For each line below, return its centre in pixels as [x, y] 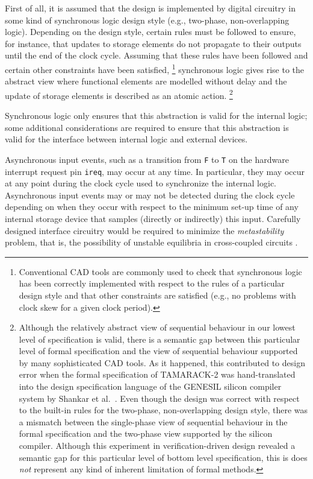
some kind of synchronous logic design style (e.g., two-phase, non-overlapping [147, 20]
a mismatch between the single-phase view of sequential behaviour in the [153, 421]
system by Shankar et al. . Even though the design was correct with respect [159, 398]
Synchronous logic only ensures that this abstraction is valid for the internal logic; [156, 116]
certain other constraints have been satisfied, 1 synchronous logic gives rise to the [155, 68]
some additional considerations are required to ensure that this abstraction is [147, 127]
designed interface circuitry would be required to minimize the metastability [144, 230]
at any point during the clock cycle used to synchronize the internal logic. [141, 183]
